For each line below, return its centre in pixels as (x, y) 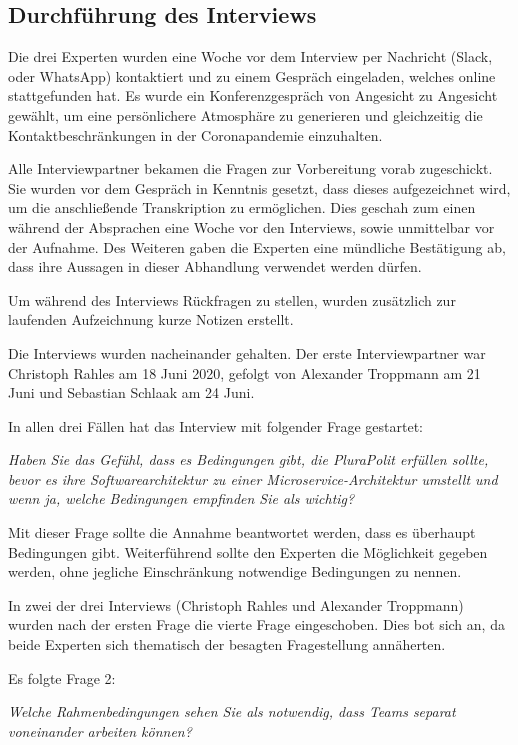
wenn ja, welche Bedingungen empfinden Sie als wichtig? (181, 498)
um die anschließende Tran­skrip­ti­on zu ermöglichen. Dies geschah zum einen (242, 207)
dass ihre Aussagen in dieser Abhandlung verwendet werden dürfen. (215, 266)
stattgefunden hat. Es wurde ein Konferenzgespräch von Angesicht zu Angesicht (253, 95)
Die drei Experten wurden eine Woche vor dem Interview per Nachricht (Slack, (250, 56)
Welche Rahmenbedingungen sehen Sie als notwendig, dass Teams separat (232, 711)
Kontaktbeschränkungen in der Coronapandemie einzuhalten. (195, 134)
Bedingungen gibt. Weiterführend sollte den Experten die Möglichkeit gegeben (248, 551)
